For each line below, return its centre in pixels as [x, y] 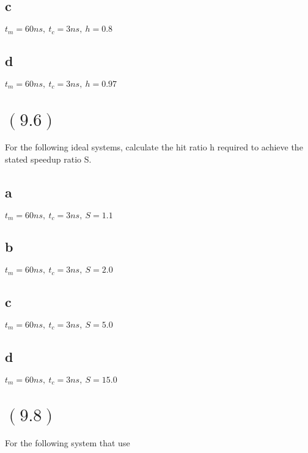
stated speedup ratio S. [48, 159]
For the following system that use [68, 443]
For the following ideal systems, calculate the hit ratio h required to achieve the [154, 147]
